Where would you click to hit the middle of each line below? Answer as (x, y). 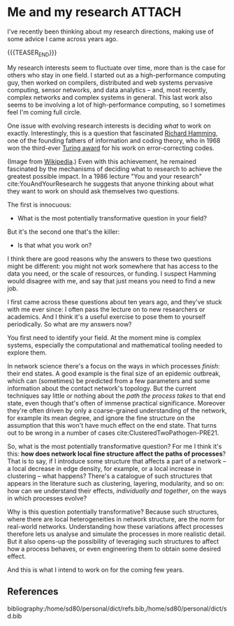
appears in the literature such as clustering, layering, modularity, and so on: (116, 483)
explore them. (27, 352)
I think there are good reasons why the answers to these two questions (109, 258)
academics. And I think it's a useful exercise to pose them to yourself (107, 316)
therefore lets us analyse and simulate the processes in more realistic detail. (117, 534)
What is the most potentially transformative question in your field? (112, 218)
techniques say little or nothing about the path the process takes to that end (116, 396)
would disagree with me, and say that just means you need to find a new (111, 281)
